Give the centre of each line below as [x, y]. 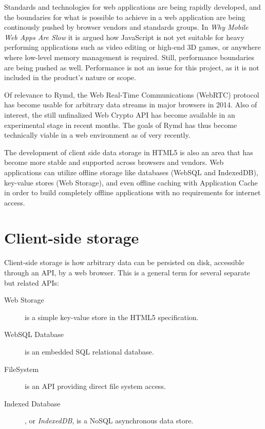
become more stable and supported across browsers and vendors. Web [114, 162]
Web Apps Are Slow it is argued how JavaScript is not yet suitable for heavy [124, 37]
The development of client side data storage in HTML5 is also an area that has [129, 152]
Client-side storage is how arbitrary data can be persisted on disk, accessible [124, 262]
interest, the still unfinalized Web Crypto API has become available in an [120, 114]
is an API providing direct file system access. [95, 386]
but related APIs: [32, 282]
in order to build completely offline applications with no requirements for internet [132, 192]
